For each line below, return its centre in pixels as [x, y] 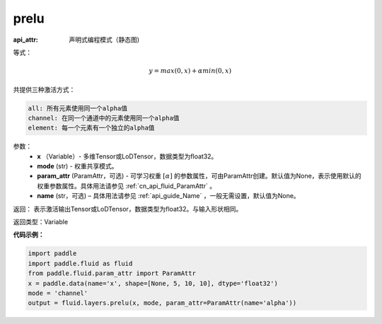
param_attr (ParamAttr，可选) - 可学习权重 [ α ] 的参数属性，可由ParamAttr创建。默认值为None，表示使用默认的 [199, 176]
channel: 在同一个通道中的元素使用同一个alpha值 [104, 118]
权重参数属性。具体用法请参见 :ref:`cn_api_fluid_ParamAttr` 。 [126, 186]
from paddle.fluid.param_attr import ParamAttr [112, 273]
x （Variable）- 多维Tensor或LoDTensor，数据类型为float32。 [127, 156]
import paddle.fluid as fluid [80, 263]
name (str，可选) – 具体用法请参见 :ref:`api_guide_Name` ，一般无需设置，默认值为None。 [168, 196]
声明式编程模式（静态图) [104, 40]
